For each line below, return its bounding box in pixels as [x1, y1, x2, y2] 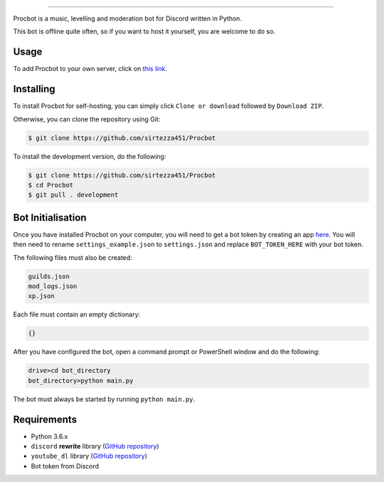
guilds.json [28, 272, 70, 280]
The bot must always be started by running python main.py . [13, 395, 196, 403]
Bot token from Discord [31, 461, 100, 470]
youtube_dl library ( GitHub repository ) [31, 451, 147, 461]
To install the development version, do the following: [13, 152, 166, 160]
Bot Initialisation [13, 212, 87, 224]
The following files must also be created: [13, 253, 133, 262]
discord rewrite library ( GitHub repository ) [31, 442, 159, 450]
